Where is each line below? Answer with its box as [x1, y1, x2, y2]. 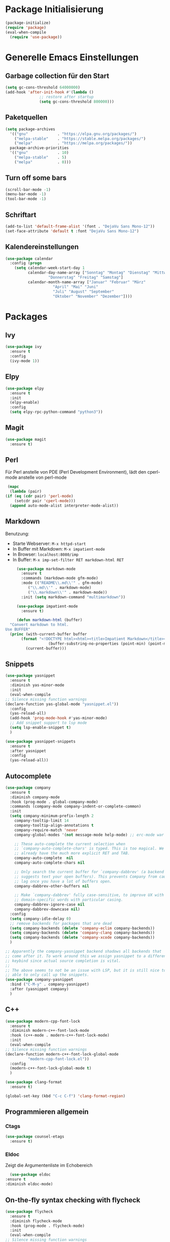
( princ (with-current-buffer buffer [10, 632, 87, 637]
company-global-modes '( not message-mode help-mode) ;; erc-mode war [14, 832, 164, 837]
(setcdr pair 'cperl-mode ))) [14, 498, 76, 503]
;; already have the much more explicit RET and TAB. [14, 851, 130, 856]
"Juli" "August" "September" [53, 289, 114, 294]
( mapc [7, 484, 19, 489]
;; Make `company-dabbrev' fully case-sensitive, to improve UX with [14, 892, 164, 898]
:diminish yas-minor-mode [10, 683, 65, 688]
